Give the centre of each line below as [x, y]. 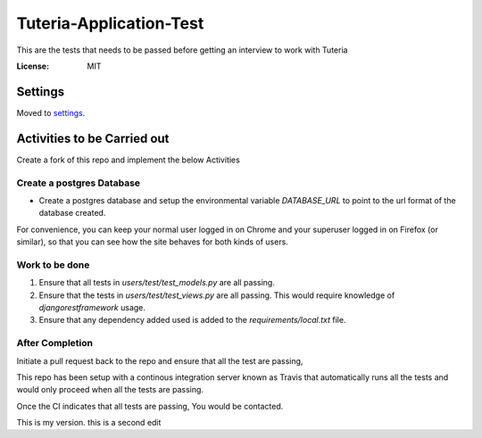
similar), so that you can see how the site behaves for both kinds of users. [153, 242]
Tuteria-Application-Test [110, 23]
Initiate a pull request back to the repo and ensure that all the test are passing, [160, 360]
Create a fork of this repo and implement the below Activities [128, 160]
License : [33, 66]
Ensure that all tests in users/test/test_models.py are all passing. [157, 283]
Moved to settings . [51, 112]
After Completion [55, 343]
